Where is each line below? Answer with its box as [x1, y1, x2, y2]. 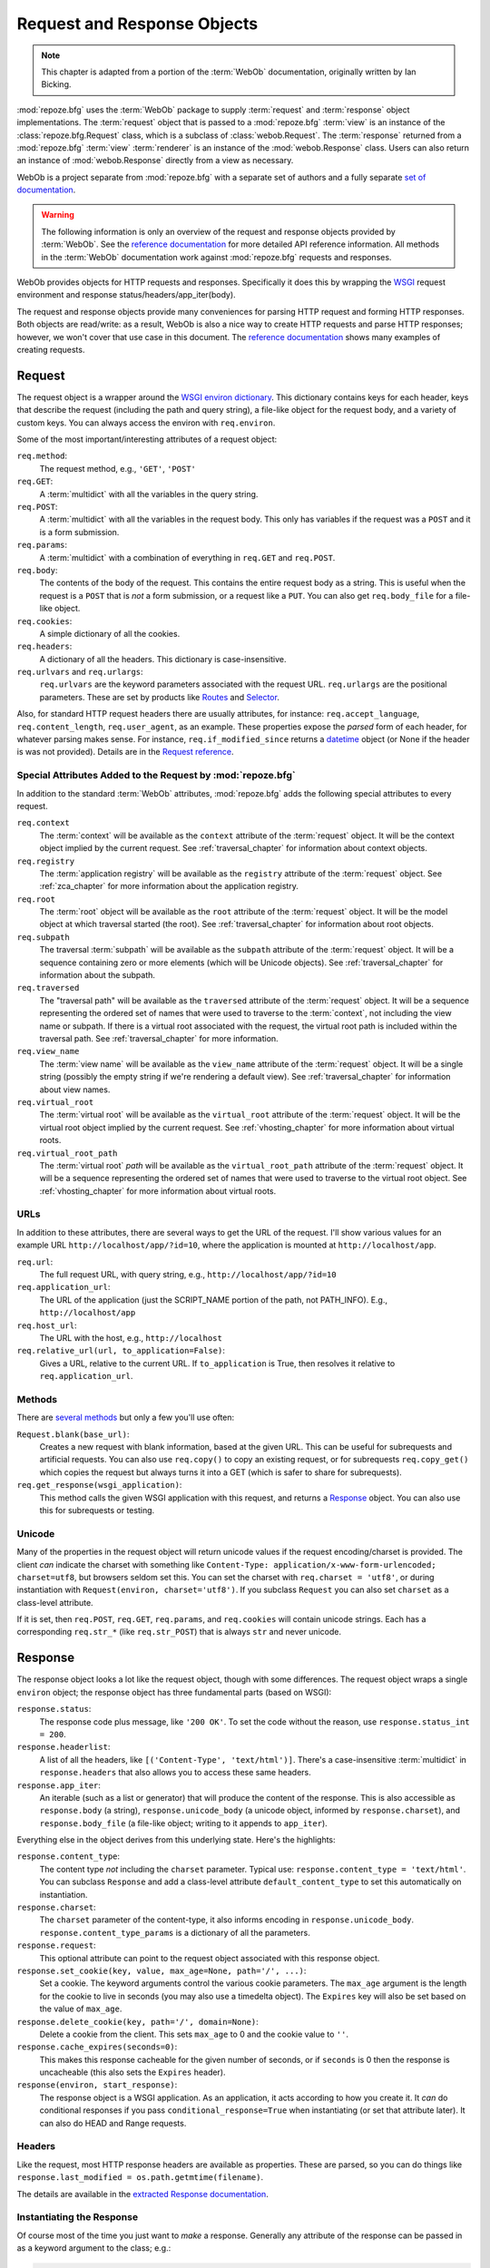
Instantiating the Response [16, 2211, 139, 2224]
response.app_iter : [16, 1779, 102, 1791]
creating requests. [16, 344, 85, 355]
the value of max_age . [39, 2003, 122, 2014]
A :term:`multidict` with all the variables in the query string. [39, 488, 259, 499]
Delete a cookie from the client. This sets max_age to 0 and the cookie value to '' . [39, 2028, 349, 2039]
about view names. [39, 1084, 111, 1095]
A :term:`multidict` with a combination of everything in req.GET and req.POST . [39, 552, 336, 562]
